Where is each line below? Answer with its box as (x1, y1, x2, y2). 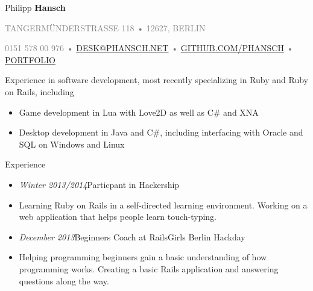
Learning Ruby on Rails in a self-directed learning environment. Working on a (19, 198, 308, 211)
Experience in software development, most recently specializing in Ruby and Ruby (5, 74, 308, 86)
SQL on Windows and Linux (19, 137, 125, 150)
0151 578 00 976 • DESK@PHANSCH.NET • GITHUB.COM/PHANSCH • (5, 42, 294, 54)
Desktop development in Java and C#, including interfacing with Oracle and (19, 126, 303, 139)
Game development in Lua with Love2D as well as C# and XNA (19, 105, 259, 118)
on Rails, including (5, 85, 74, 98)
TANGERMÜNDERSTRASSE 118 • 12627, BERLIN (5, 21, 206, 34)
